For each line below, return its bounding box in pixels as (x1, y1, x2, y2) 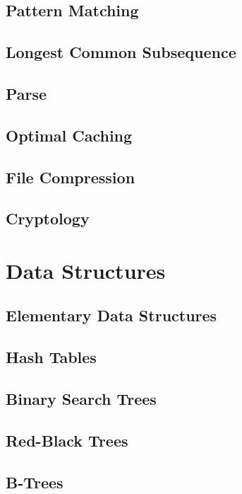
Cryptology (6, 207, 90, 229)
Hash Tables (6, 346, 97, 368)
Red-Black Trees (6, 429, 128, 451)
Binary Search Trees (6, 388, 157, 410)
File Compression (6, 166, 135, 188)
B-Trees (6, 471, 63, 493)
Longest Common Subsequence (6, 41, 236, 63)
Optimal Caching (6, 124, 133, 146)
